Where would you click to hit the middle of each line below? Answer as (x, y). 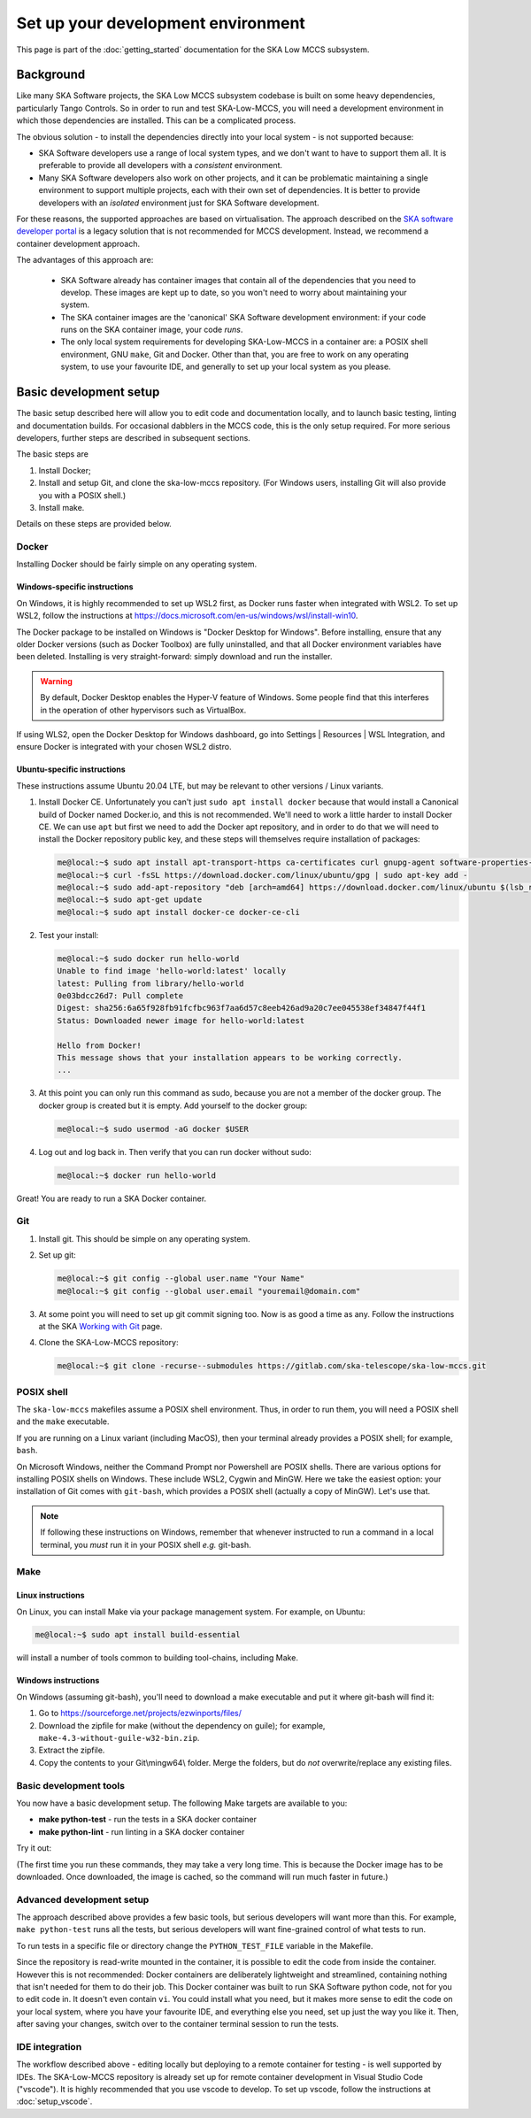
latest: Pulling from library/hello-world (150, 983)
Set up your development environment (161, 23)
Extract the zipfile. (72, 1750)
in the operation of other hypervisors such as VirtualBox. (143, 710)
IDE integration (49, 2046)
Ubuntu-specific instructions (71, 769)
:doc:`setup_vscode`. (54, 2101)
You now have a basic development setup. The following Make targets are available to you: (182, 1803)
